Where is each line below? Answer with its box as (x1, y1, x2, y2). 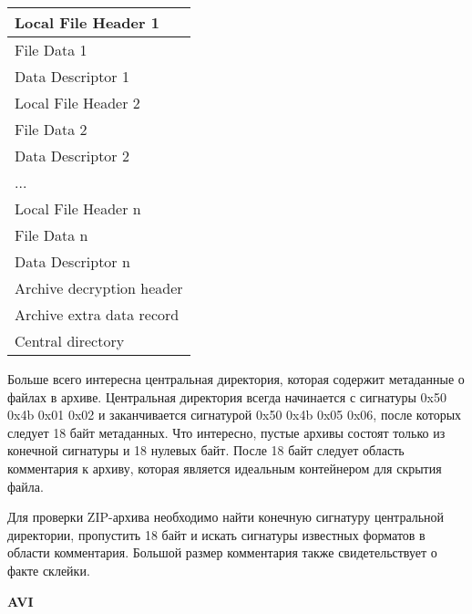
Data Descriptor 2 (15, 145, 129, 166)
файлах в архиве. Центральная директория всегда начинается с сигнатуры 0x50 (7, 387, 446, 406)
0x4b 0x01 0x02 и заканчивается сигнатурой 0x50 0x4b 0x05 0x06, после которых (7, 405, 462, 424)
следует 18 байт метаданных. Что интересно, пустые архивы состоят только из (7, 422, 446, 442)
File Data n (15, 224, 88, 245)
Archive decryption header (15, 277, 183, 298)
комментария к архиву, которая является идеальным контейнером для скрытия (7, 458, 442, 477)
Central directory (15, 330, 125, 351)
